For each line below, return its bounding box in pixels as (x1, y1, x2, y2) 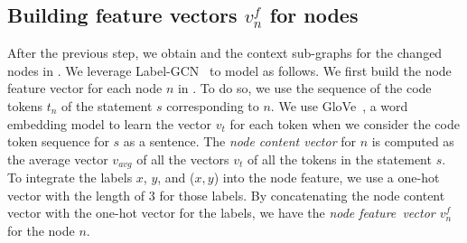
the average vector (7, 149, 108, 168)
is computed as (371, 132, 454, 151)
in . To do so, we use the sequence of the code (177, 79, 432, 98)
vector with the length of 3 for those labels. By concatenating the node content (7, 185, 445, 204)
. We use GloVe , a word (270, 96, 408, 115)
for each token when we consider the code (229, 114, 460, 133)
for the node (7, 221, 75, 239)
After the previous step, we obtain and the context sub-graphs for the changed (7, 43, 443, 62)
